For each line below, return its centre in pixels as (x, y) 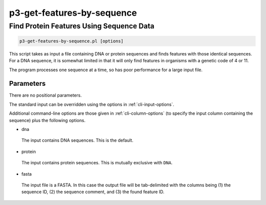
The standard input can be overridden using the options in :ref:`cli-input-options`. (92, 104)
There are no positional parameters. (46, 95)
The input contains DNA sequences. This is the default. (77, 140)
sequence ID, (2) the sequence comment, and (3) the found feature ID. (93, 192)
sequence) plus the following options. (47, 120)
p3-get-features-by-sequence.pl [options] (71, 41)
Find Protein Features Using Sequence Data (82, 26)
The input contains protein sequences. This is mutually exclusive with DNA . (97, 163)
